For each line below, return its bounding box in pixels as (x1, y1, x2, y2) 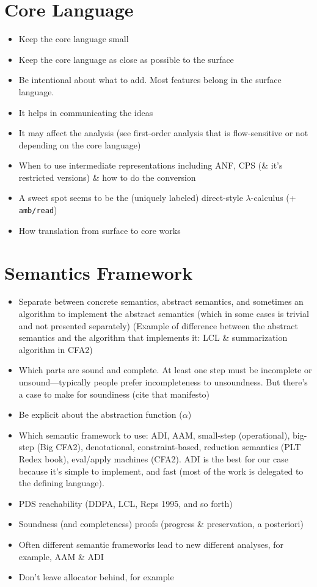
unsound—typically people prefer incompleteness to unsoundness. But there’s (18, 376, 308, 388)
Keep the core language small (18, 32, 129, 45)
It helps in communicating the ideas (18, 106, 153, 118)
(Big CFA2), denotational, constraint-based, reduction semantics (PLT (37, 440, 301, 453)
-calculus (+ (250, 191, 296, 204)
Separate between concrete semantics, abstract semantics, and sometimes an (18, 295, 304, 308)
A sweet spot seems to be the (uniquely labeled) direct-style (18, 191, 243, 204)
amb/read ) (18, 203, 57, 216)
